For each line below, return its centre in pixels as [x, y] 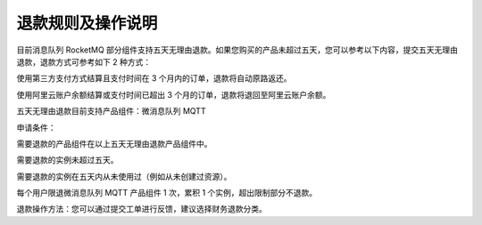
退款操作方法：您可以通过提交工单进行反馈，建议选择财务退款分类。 [141, 209]
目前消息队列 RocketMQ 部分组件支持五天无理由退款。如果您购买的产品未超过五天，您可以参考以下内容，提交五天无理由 [237, 50]
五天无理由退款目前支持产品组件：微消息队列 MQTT [111, 111]
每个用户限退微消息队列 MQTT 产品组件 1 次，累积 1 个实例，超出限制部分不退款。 [167, 193]
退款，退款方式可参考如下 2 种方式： [84, 61]
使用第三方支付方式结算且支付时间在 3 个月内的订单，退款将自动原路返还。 [154, 78]
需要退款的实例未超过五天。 [67, 160]
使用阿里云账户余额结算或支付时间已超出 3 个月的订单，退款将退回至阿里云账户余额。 [174, 94]
